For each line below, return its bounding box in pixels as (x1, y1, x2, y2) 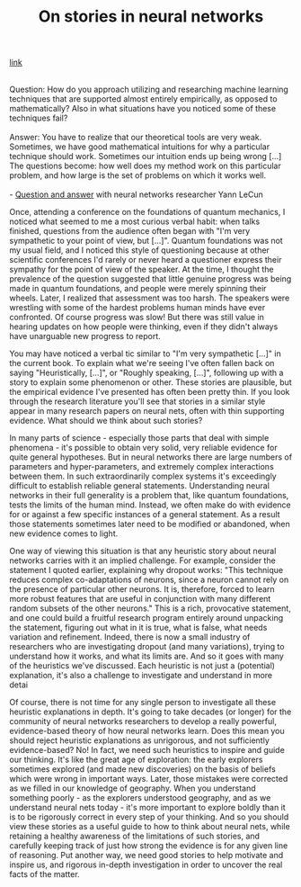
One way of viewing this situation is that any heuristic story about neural (9, 546, 277, 557)
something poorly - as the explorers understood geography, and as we (9, 793, 271, 803)
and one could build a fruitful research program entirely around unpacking (9, 613, 284, 623)
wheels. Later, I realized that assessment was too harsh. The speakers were (9, 292, 290, 303)
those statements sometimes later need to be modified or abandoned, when (9, 519, 290, 530)
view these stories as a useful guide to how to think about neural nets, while (9, 821, 290, 832)
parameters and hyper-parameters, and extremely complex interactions (9, 461, 274, 472)
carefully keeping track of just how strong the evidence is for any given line (9, 840, 288, 851)
